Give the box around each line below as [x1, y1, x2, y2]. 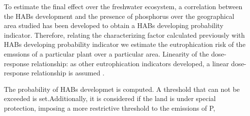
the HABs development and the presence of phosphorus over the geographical [4, 11, 234, 21]
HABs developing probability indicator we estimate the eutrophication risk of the [4, 39, 246, 49]
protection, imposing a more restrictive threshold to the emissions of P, [4, 102, 216, 113]
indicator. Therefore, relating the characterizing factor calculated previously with [4, 29, 245, 40]
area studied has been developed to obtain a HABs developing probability [4, 20, 224, 30]
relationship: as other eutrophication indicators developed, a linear [31, 58, 229, 68]
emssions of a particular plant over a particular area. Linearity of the [4, 48, 209, 58]
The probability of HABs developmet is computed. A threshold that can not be [4, 84, 240, 94]
